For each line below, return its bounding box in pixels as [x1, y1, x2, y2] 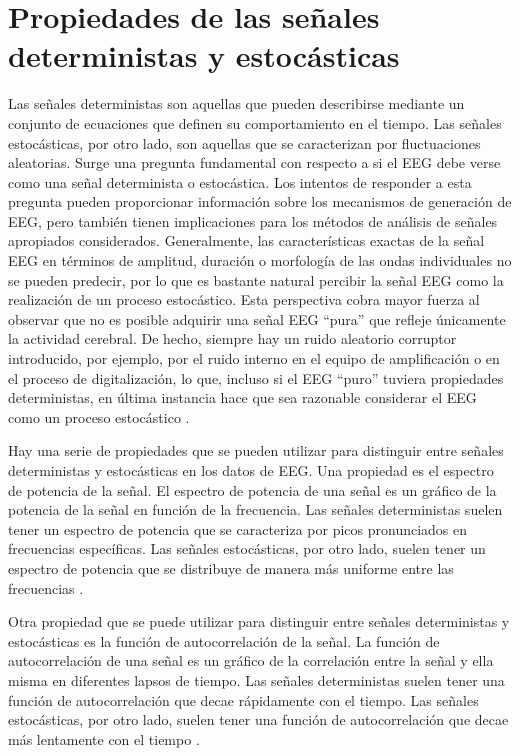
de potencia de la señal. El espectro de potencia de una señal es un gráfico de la [8, 479, 497, 500]
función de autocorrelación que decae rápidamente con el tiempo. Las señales [8, 689, 479, 710]
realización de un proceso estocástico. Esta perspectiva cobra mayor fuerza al [8, 289, 480, 310]
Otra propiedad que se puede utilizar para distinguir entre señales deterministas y [8, 611, 510, 632]
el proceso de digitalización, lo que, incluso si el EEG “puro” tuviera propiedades [8, 367, 504, 388]
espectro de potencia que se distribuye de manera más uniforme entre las [8, 557, 454, 578]
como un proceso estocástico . [8, 406, 190, 427]
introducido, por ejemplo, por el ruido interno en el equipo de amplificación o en [8, 348, 500, 369]
